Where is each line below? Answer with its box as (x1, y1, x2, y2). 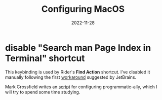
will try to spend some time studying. (5, 89, 81, 95)
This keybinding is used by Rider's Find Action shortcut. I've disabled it (5, 69, 151, 75)
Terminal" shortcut (5, 53, 85, 64)
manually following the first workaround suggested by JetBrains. (5, 74, 137, 80)
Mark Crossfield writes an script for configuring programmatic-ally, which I (5, 84, 157, 90)
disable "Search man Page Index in (5, 42, 151, 53)
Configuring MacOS (41, 3, 125, 15)
